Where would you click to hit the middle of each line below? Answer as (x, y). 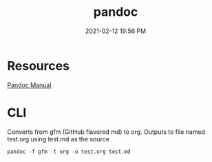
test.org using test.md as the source (59, 139)
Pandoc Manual (29, 85)
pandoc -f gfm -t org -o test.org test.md (69, 152)
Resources (39, 66)
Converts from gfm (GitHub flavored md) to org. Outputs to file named (106, 132)
